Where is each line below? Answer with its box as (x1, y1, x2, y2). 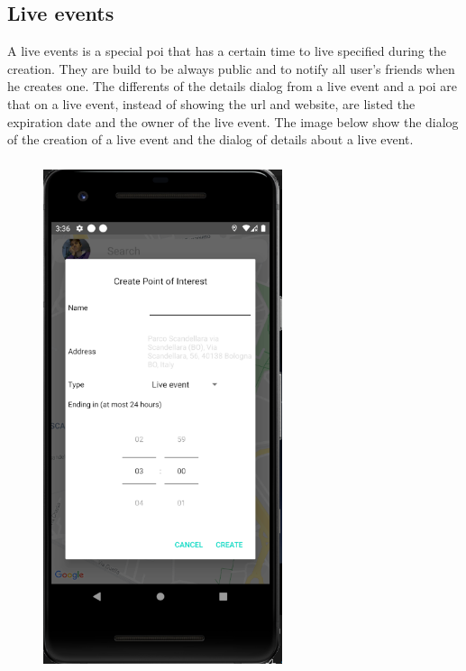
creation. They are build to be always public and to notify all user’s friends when (7, 59, 455, 78)
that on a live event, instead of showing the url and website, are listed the (7, 94, 416, 113)
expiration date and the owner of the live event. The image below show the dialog (7, 112, 459, 131)
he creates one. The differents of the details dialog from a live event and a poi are (7, 77, 457, 96)
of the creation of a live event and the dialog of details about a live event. (7, 130, 414, 149)
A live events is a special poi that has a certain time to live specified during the (7, 41, 446, 60)
